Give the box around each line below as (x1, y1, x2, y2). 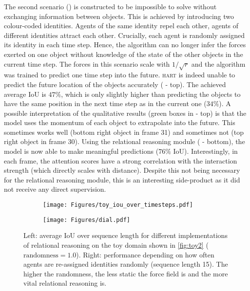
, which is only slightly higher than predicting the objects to (61, 89, 241, 99)
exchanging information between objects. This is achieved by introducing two (4, 11, 234, 21)
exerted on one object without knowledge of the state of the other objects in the (4, 49, 243, 59)
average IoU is (4, 89, 46, 99)
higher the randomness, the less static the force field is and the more (23, 268, 228, 278)
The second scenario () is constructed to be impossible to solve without (4, 1, 217, 11)
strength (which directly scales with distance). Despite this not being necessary (4, 165, 240, 175)
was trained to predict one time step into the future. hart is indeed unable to (4, 70, 235, 80)
